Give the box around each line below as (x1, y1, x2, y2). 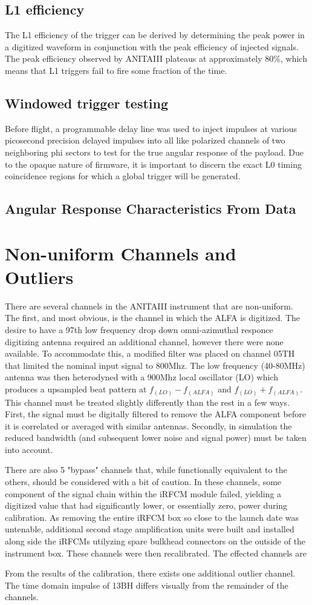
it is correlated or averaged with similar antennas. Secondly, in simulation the (5, 419, 292, 432)
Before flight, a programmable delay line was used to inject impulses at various (5, 122, 297, 134)
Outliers (5, 264, 74, 289)
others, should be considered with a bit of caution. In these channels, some (5, 475, 282, 488)
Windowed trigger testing (5, 93, 169, 112)
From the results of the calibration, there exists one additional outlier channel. (5, 567, 296, 580)
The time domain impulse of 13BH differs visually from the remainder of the (5, 578, 288, 591)
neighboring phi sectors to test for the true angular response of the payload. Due (5, 145, 304, 158)
